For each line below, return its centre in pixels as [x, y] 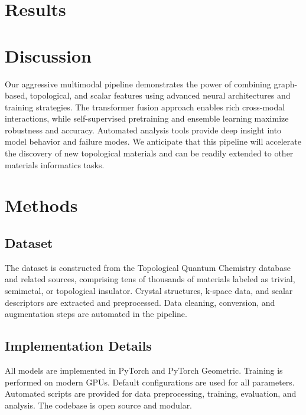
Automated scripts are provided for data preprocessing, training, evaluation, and [151, 393]
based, [16, 95]
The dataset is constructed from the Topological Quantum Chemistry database [148, 267]
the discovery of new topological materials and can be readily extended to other [149, 153]
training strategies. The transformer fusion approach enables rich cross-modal [145, 107]
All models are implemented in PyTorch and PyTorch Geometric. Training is [144, 370]
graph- [286, 84]
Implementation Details [78, 346]
